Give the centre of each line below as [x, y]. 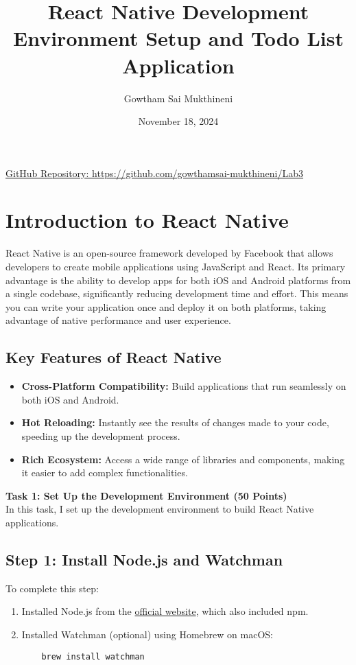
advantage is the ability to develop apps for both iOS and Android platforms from [178, 280]
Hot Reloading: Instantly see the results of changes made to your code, [175, 422]
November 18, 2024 [178, 121]
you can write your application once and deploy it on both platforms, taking [166, 306]
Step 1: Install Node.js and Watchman [144, 559]
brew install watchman [93, 656]
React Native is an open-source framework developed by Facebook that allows [169, 253]
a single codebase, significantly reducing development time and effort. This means [177, 293]
